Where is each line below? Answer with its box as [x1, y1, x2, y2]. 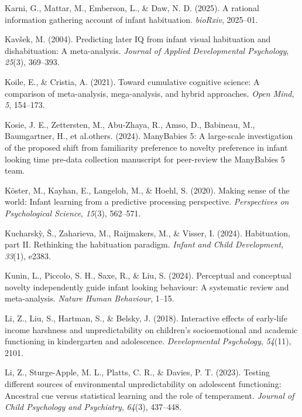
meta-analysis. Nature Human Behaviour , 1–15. [5, 292, 174, 304]
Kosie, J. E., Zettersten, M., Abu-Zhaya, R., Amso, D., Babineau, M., [5, 118, 255, 130]
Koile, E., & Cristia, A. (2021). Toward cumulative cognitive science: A [5, 75, 260, 87]
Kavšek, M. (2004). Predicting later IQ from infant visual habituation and [5, 33, 271, 45]
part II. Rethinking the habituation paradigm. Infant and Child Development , [5, 238, 284, 250]
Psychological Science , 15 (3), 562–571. [5, 206, 141, 219]
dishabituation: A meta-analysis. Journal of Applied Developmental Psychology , [5, 44, 289, 56]
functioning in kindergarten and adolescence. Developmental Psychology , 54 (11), [5, 335, 291, 347]
